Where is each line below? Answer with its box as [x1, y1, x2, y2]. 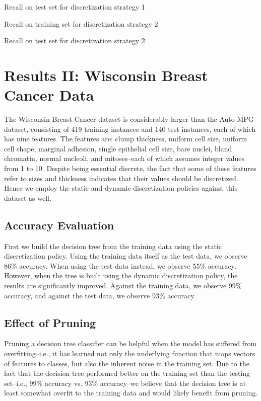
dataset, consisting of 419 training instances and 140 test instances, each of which [4, 123, 256, 134]
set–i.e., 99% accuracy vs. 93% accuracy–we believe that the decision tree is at [4, 377, 246, 388]
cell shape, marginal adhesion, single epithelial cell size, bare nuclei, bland [4, 143, 232, 153]
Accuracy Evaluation [4, 217, 114, 232]
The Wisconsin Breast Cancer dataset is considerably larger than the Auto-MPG [4, 114, 254, 124]
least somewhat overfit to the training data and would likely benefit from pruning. [4, 387, 258, 398]
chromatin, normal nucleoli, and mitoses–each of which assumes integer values [4, 153, 244, 164]
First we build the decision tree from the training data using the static [4, 240, 222, 251]
